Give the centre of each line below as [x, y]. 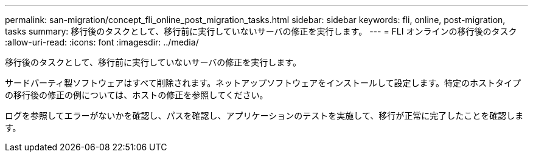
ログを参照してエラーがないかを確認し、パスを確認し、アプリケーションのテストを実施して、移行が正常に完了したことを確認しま [264, 115]
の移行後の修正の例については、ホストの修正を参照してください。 [137, 95]
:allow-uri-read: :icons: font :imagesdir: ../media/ [102, 42]
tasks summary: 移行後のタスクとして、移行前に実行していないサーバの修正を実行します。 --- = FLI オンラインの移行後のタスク [261, 31]
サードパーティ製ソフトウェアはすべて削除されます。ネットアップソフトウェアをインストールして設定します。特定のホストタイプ [263, 83]
